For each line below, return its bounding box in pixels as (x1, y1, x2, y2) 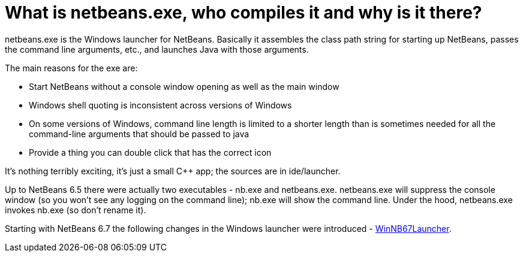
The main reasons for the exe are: (5, 62, 138, 73)
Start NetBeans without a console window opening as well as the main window (29, 81, 339, 92)
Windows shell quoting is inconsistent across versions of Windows (29, 99, 292, 110)
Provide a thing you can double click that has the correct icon (29, 147, 272, 158)
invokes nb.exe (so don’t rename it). (5, 204, 146, 215)
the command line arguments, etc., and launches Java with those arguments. (5, 44, 309, 55)
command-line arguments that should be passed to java (29, 128, 250, 139)
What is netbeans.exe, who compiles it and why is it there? (5, 2, 482, 23)
